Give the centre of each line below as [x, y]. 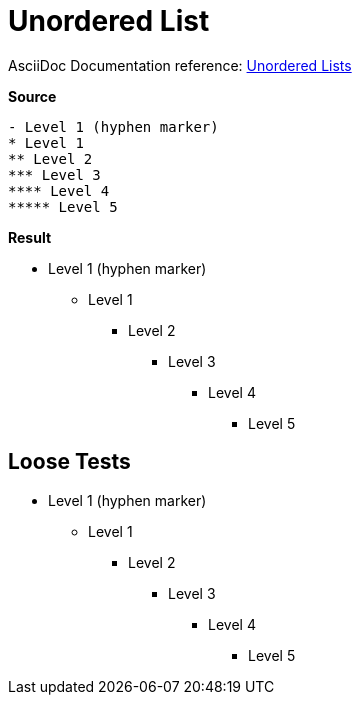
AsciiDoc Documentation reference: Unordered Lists [180, 65]
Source [32, 96]
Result [30, 237]
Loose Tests [69, 462]
